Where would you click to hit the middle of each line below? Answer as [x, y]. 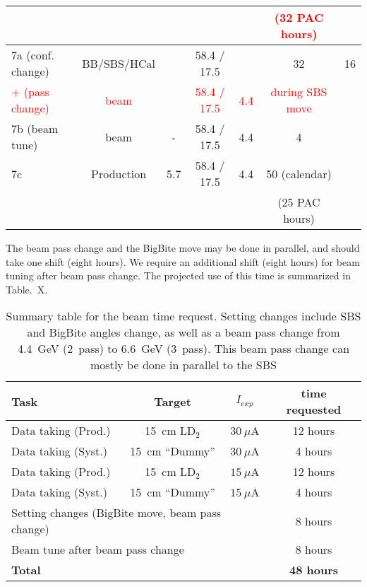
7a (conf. [33, 55]
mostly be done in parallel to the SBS [183, 365]
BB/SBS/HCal [119, 63]
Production [119, 173]
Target [173, 401]
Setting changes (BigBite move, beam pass [116, 513]
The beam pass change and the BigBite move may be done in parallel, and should [183, 248]
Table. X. [27, 289]
